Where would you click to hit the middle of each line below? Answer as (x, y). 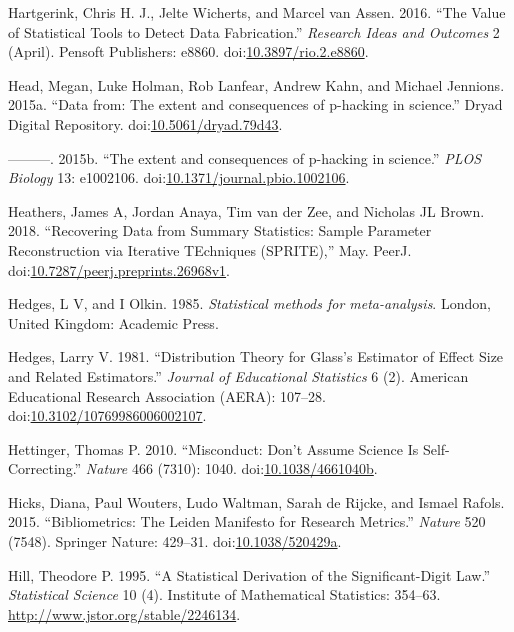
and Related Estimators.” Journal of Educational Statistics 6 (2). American (238, 375)
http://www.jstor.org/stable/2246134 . (124, 613)
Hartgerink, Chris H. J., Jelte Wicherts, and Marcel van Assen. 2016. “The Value (257, 12)
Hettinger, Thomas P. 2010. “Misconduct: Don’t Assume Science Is (213, 448)
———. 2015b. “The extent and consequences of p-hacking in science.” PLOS (245, 157)
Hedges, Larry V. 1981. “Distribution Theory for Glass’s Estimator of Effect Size (256, 356)
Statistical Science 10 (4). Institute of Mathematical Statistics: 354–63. (224, 594)
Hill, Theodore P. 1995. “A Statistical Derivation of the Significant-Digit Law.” (249, 574)
